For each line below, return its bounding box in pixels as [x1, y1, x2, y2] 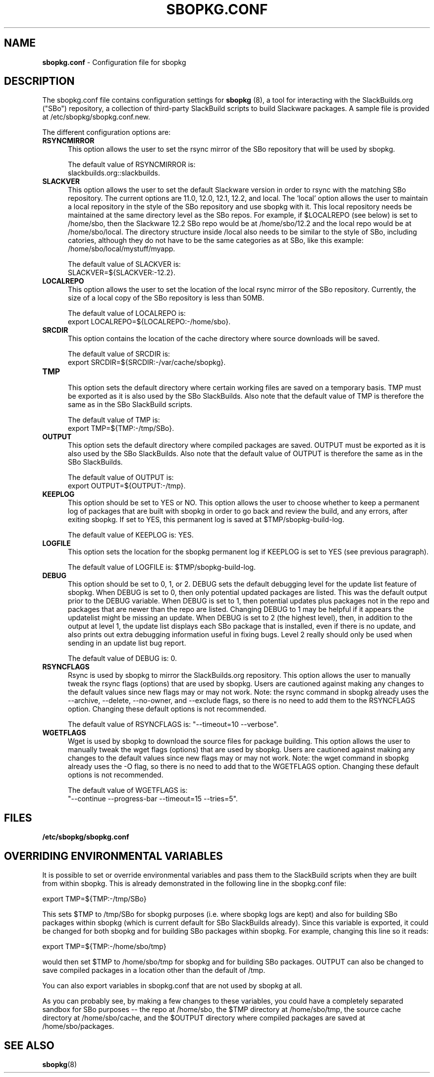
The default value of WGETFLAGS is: [68, 786, 188, 795]
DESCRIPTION [4, 75, 75, 88]
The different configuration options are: [42, 128, 171, 137]
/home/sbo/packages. [42, 1022, 114, 1031]
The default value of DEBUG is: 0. [68, 654, 177, 663]
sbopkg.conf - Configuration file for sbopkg [42, 58, 186, 66]
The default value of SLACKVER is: [68, 260, 181, 269]
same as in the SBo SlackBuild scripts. [68, 400, 193, 409]
